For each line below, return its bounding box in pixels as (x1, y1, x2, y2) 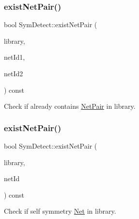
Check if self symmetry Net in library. (4, 206, 116, 216)
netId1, (4, 52, 25, 62)
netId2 (4, 68, 23, 78)
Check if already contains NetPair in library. (4, 101, 136, 111)
